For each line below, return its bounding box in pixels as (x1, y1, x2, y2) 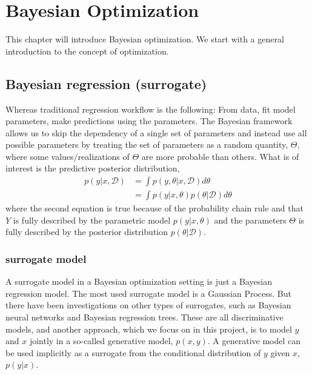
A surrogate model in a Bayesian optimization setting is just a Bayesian (5, 275, 272, 288)
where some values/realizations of (5, 150, 130, 162)
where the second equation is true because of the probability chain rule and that (5, 202, 304, 214)
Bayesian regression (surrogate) (5, 74, 207, 93)
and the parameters (214, 213, 287, 226)
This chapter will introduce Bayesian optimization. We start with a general (5, 33, 284, 45)
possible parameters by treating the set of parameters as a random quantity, (5, 138, 288, 151)
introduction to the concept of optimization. (5, 44, 169, 57)
